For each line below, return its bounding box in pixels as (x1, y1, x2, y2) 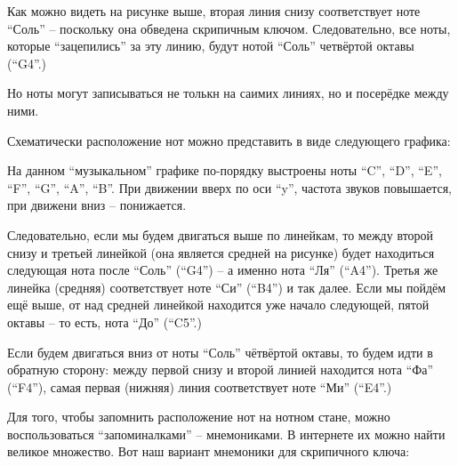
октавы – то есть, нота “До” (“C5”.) (7, 312, 202, 331)
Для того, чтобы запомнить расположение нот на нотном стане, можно (7, 407, 390, 426)
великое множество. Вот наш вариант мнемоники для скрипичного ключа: (7, 442, 410, 461)
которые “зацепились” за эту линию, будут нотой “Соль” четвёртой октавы (7, 36, 414, 55)
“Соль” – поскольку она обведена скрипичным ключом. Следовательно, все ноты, (7, 19, 451, 37)
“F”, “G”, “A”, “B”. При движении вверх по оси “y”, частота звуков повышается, (7, 178, 453, 197)
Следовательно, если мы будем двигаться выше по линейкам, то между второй (7, 225, 434, 244)
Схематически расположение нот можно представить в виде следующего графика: (7, 131, 451, 149)
